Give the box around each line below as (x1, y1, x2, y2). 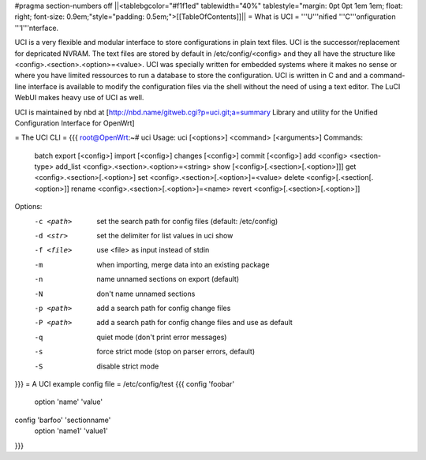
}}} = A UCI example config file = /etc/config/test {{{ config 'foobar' (14, 379, 235, 388)
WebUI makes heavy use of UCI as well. (14, 93, 144, 103)
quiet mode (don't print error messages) (96, 332, 227, 342)
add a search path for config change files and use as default (96, 318, 293, 327)
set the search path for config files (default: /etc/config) (96, 216, 278, 226)
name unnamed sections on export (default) (96, 275, 240, 284)
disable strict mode (96, 361, 159, 371)
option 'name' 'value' (34, 397, 103, 406)
